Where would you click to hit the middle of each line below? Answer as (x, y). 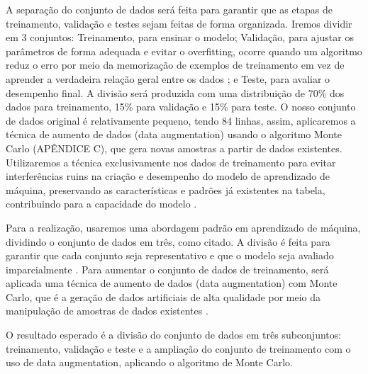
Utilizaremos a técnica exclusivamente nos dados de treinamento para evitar (171, 162)
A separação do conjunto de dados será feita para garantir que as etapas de (169, 9)
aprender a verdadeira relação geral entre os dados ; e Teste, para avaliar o (168, 78)
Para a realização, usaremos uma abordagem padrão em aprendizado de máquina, (183, 227)
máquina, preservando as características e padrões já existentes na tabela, (166, 189)
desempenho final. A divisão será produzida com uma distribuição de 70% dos (175, 92)
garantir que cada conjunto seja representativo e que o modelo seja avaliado (170, 255)
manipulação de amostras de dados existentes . (107, 311)
